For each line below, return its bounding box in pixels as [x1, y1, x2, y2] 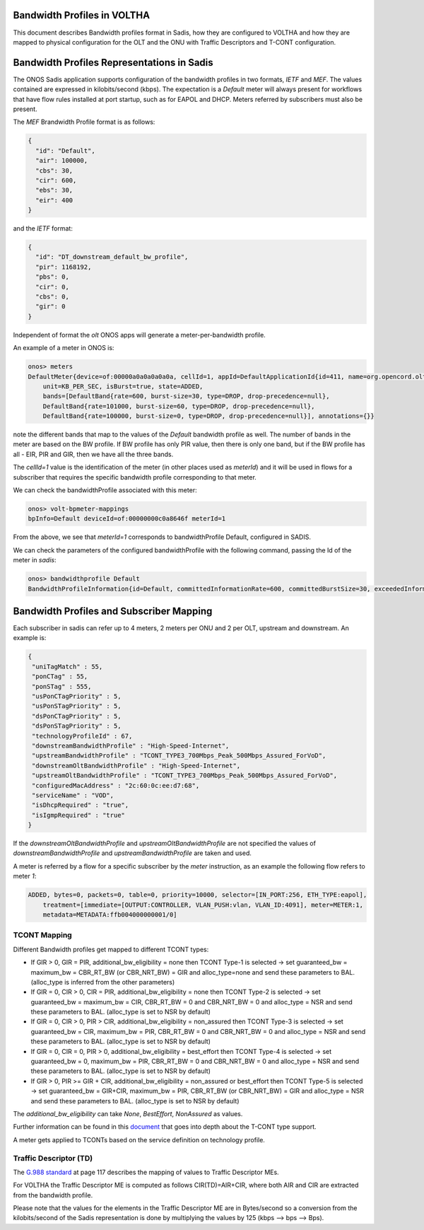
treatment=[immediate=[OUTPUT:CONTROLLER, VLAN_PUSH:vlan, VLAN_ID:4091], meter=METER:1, [42, 900, 364, 909]
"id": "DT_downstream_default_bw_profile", [35, 253, 189, 261]
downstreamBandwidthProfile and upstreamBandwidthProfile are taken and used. [13, 849, 252, 857]
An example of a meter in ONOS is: [13, 344, 114, 352]
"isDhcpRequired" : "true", [32, 801, 129, 809]
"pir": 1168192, [35, 262, 92, 271]
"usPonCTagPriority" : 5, [32, 692, 122, 700]
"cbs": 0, [35, 293, 70, 301]
